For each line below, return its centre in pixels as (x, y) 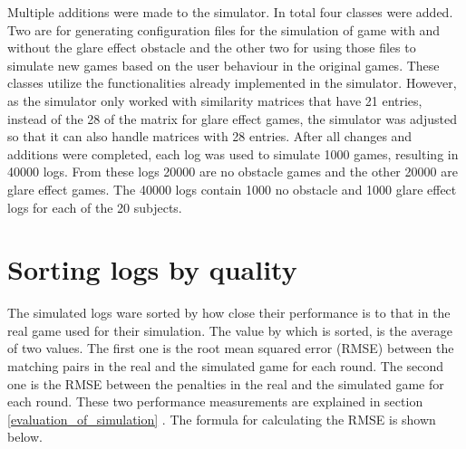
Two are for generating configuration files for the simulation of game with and (224, 29)
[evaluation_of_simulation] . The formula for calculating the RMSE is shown (222, 419)
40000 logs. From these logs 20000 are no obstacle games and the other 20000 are (233, 172)
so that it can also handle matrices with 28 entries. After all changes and (210, 136)
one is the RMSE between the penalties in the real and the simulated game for (226, 383)
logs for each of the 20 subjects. (95, 207)
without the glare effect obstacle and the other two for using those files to (212, 48)
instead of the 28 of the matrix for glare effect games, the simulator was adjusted (232, 118)
